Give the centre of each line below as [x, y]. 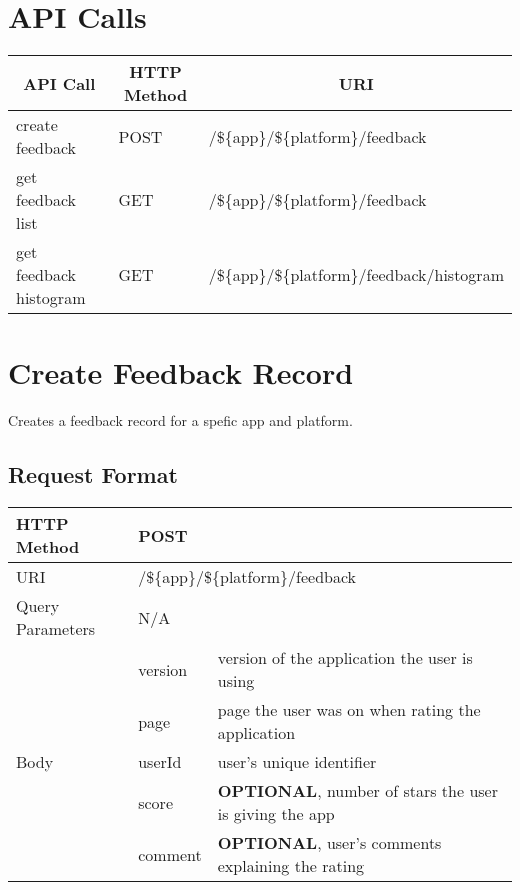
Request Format [93, 474]
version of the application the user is [345, 658]
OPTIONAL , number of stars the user [357, 791]
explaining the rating [291, 866]
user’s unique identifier [297, 762]
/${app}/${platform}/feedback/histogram [356, 275]
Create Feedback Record [181, 372]
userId [160, 762]
